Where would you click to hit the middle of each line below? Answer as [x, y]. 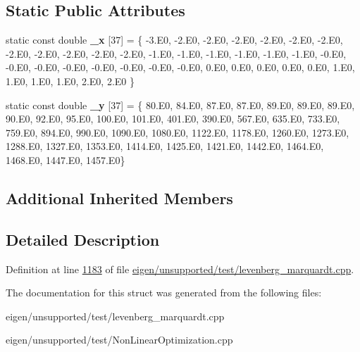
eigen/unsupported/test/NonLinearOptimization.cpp [119, 340]
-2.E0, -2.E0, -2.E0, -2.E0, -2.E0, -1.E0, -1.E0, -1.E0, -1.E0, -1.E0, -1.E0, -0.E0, [176, 53]
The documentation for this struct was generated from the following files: [164, 293]
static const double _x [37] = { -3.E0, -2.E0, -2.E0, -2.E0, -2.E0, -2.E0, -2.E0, [174, 40]
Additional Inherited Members [119, 197]
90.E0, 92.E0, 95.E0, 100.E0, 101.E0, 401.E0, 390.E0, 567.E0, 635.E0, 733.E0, [173, 119]
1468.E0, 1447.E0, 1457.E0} [66, 159]
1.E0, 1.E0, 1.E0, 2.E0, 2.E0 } [70, 81]
